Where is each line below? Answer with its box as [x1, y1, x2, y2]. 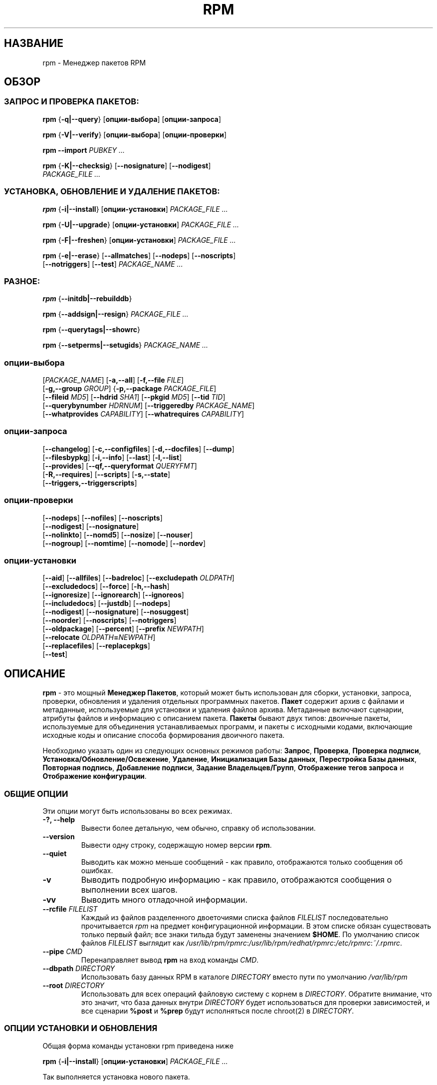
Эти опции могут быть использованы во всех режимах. [42, 806, 232, 815]
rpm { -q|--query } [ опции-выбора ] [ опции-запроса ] [42, 114, 221, 123]
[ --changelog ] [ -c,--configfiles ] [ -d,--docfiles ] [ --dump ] [42, 444, 234, 453]
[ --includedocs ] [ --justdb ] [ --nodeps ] [42, 599, 171, 608]
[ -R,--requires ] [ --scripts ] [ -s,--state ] [42, 470, 171, 479]
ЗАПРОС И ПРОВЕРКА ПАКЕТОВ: [4, 96, 139, 107]
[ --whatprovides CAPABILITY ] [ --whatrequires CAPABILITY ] [42, 410, 244, 419]
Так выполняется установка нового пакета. [42, 1072, 190, 1081]
